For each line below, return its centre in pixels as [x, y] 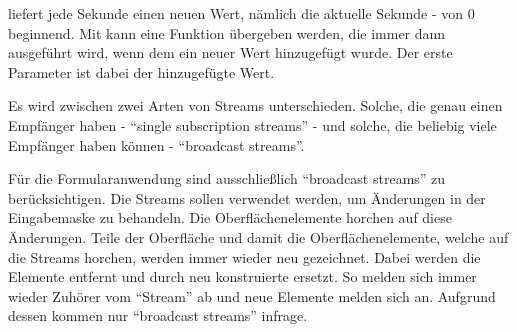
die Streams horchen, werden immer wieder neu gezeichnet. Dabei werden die [244, 256]
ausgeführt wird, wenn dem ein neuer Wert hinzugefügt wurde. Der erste [230, 52]
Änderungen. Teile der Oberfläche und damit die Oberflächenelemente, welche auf [258, 236]
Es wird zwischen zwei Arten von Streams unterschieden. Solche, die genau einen [255, 105]
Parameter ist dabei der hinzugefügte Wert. [141, 71]
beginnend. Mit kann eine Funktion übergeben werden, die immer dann [227, 32]
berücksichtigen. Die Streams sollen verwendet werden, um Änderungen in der [247, 197]
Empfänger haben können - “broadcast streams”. [156, 144]
